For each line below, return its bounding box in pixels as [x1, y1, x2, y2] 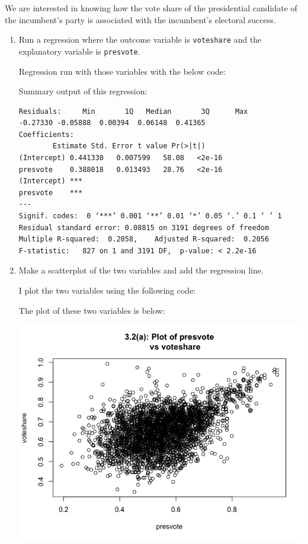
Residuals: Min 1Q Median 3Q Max [18, 107, 248, 116]
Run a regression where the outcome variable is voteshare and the [18, 33, 262, 46]
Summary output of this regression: [18, 85, 147, 97]
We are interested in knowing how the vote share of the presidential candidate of [5, 2, 297, 14]
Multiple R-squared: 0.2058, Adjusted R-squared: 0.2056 [18, 235, 269, 244]
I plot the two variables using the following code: [18, 284, 196, 296]
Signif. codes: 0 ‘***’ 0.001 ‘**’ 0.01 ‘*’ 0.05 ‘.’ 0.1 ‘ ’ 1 [18, 212, 282, 221]
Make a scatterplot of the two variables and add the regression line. [18, 264, 264, 276]
